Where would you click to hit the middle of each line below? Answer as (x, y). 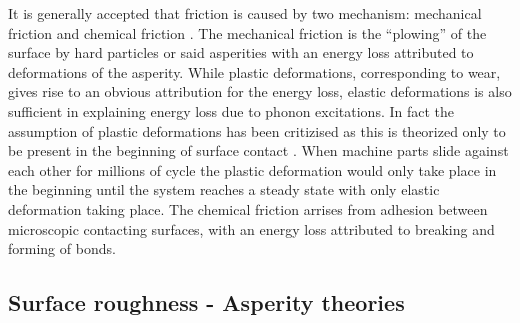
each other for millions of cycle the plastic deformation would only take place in (252, 169)
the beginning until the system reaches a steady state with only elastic (224, 189)
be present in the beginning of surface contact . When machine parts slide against (258, 150)
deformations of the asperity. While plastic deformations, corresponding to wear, (254, 71)
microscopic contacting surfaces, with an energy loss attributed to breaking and (251, 228)
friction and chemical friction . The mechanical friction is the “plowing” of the (247, 32)
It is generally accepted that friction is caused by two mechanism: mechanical (245, 13)
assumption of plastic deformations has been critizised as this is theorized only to (257, 130)
